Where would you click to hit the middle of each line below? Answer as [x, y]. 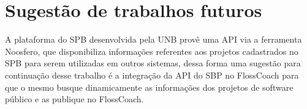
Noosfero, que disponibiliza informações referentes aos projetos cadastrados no [152, 51]
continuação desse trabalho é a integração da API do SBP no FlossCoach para [152, 75]
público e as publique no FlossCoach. [74, 99]
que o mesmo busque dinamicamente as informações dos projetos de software [149, 87]
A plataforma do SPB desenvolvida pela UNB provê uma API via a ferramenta [153, 39]
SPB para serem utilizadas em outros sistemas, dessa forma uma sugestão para [153, 63]
